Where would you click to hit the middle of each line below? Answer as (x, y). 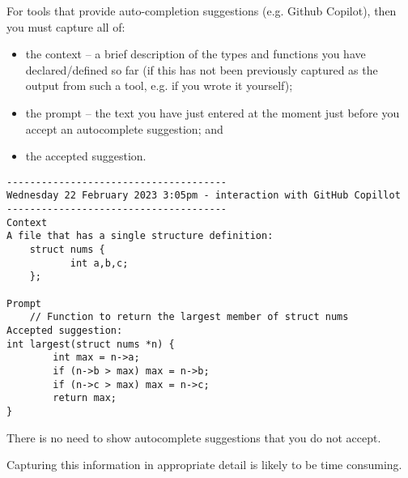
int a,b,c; (99, 263)
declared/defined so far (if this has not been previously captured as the (202, 69)
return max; (85, 398)
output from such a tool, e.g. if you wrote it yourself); (159, 85)
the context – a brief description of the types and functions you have (195, 54)
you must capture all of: (66, 26)
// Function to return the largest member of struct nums (189, 317)
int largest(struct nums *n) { (91, 344)
